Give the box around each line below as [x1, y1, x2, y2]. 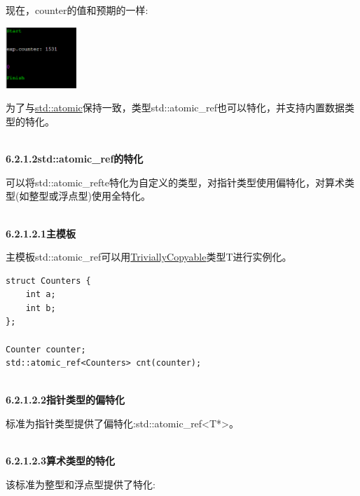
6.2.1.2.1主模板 [6, 226, 76, 240]
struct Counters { [6, 275, 91, 286]
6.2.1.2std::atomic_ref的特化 [6, 151, 144, 166]
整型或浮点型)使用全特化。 [29, 188, 151, 203]
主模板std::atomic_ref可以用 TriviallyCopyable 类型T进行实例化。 [6, 249, 292, 264]
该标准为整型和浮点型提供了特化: [6, 476, 155, 491]
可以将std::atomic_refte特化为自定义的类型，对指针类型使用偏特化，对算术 [6, 174, 345, 189]
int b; [25, 303, 56, 313]
